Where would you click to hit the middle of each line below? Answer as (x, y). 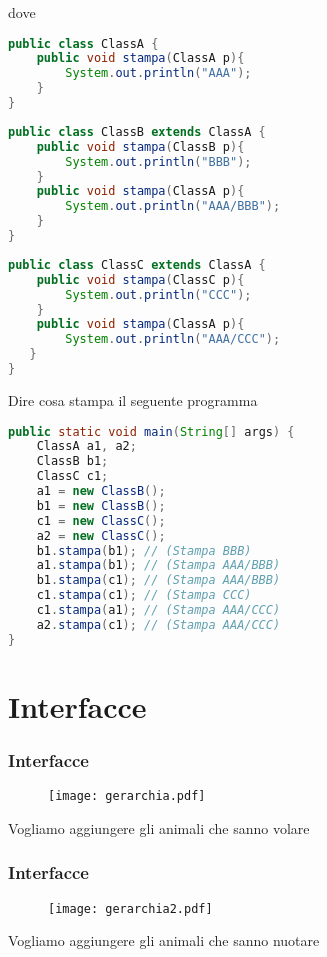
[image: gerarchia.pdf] (127, 796)
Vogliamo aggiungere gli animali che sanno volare (159, 827)
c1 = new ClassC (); (101, 520)
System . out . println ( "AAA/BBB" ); (173, 206)
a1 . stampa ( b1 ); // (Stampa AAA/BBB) (158, 565)
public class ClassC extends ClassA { (137, 264)
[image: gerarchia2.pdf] (130, 908)
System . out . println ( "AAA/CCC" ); (173, 339)
